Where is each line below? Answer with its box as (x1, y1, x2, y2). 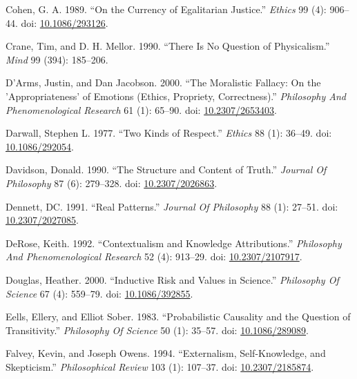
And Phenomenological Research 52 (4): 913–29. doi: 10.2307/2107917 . (6, 249, 302, 264)
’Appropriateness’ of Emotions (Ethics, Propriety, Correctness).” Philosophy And (6, 88, 347, 103)
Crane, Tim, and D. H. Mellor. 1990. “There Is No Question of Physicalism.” (6, 39, 330, 53)
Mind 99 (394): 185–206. (6, 52, 108, 66)
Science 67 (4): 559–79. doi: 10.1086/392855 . (6, 286, 193, 300)
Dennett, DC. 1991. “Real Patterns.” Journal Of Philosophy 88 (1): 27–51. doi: (6, 199, 338, 213)
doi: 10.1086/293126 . (21, 15, 108, 30)
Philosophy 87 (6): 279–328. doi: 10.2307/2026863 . (6, 175, 218, 190)
